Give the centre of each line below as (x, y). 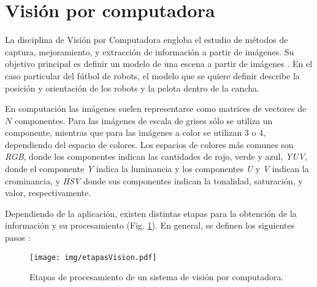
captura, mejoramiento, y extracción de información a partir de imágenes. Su (150, 51)
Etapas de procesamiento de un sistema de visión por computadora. (157, 277)
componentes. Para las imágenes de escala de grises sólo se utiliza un (143, 120)
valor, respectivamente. (48, 193)
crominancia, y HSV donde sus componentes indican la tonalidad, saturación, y (154, 180)
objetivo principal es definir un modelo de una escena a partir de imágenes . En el (159, 64)
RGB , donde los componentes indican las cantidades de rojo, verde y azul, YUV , (156, 156)
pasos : (18, 238)
